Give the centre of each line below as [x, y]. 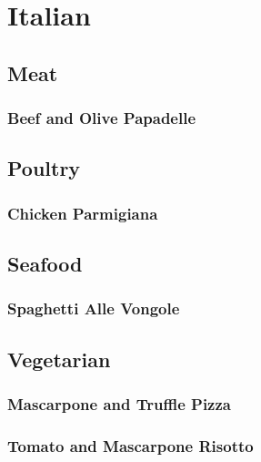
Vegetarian [59, 359]
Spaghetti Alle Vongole [94, 308]
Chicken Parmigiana [83, 213]
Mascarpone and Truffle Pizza [119, 403]
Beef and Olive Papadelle [102, 118]
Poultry [44, 168]
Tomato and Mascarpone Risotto [130, 445]
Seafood [45, 264]
